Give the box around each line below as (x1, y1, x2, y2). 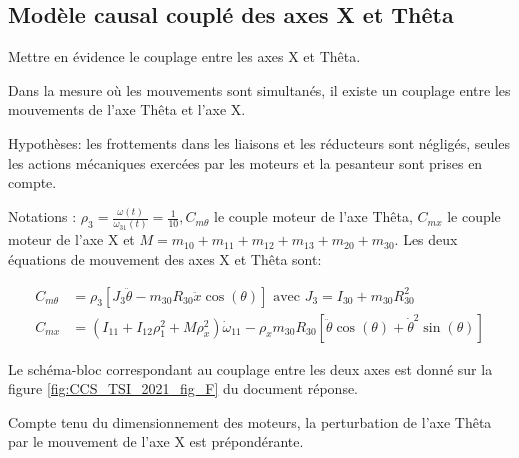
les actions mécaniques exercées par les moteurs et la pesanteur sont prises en (8, 152, 483, 173)
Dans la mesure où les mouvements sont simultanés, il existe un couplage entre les (8, 79, 511, 100)
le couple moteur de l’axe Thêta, (214, 206, 413, 227)
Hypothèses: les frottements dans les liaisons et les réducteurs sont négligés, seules (8, 132, 510, 153)
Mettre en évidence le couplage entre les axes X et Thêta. (8, 46, 361, 67)
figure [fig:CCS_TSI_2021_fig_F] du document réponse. (8, 378, 359, 399)
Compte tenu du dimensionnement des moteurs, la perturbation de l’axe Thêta (8, 411, 492, 432)
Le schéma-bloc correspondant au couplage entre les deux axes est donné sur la (8, 358, 493, 379)
